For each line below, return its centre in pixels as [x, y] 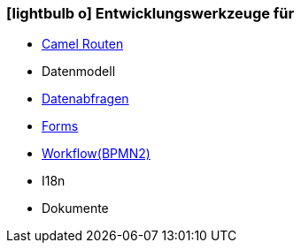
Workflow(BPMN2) [96, 154]
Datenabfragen [85, 99]
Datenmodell [79, 72]
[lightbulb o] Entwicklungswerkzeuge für [150, 13]
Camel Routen [83, 44]
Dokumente [75, 208]
